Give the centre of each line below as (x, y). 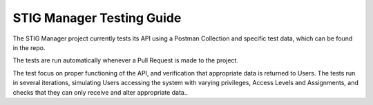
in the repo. (29, 47)
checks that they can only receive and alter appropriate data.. (100, 92)
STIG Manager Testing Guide (97, 18)
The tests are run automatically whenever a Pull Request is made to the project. (125, 60)
